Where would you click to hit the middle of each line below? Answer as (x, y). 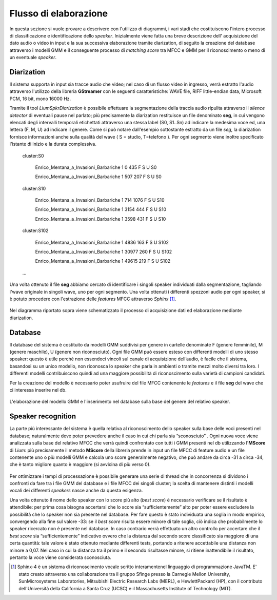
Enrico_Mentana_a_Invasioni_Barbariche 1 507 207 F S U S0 (98, 177)
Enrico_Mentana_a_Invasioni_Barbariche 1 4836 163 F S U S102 (102, 242)
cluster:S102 (35, 230)
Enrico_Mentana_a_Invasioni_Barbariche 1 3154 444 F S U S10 (101, 209)
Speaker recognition (43, 417)
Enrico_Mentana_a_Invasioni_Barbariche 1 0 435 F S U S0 (96, 167)
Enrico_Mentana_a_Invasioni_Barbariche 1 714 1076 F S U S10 (100, 200)
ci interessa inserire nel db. (38, 390)
